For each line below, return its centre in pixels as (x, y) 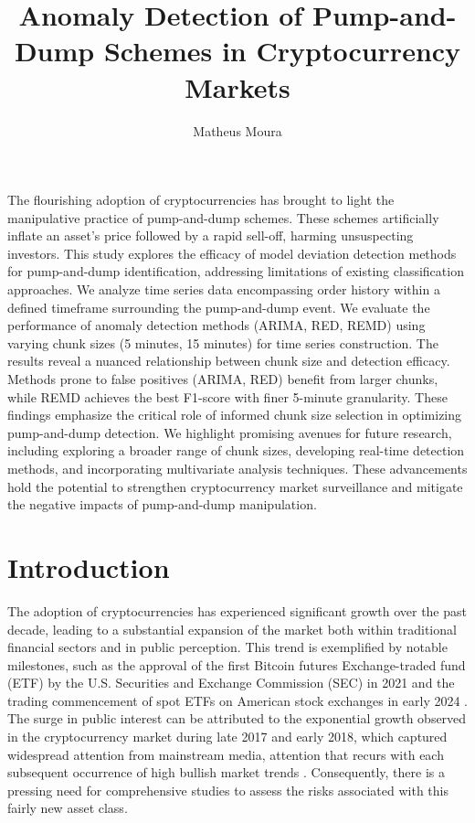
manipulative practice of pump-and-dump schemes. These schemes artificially (223, 217)
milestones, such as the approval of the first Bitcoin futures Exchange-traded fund (237, 664)
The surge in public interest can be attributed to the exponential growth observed (237, 718)
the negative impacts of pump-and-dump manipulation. (162, 504)
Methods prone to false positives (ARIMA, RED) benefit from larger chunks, (223, 379)
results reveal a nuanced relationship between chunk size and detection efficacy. (229, 361)
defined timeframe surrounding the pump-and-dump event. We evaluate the (219, 307)
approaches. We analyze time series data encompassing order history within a (224, 289)
